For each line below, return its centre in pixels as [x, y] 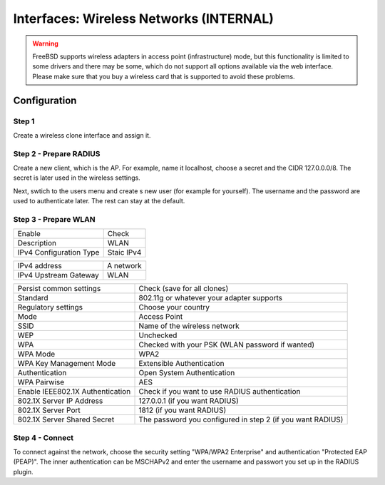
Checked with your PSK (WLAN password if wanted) [227, 344]
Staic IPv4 [124, 252]
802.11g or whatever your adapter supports [211, 298]
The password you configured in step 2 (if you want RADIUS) [241, 419]
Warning [45, 44]
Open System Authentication [187, 373]
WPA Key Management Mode [67, 364]
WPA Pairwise [41, 382]
